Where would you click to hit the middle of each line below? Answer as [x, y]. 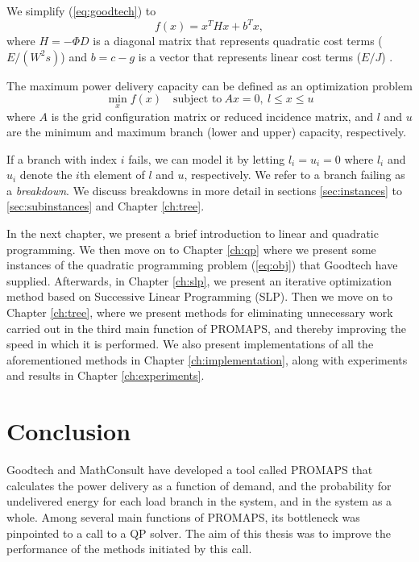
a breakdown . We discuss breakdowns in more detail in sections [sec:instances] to [204, 190]
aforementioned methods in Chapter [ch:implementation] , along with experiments [207, 359]
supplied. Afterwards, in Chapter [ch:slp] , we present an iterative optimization [199, 280]
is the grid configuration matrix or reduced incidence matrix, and [212, 116]
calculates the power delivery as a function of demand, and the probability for [199, 485]
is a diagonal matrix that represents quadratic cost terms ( [238, 41]
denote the [46, 175]
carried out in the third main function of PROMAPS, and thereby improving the [206, 328]
